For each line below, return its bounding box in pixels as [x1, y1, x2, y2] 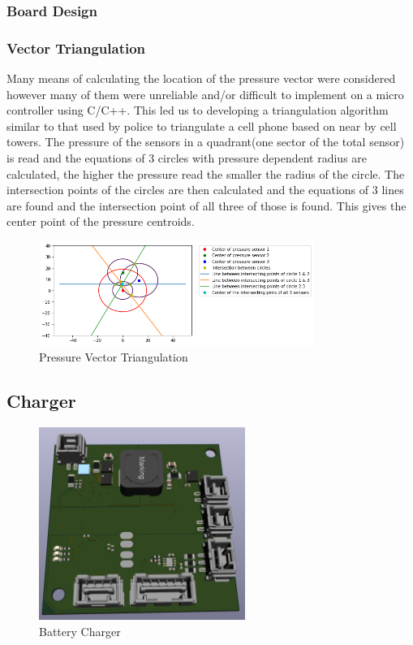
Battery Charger [39, 622, 121, 639]
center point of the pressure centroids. [6, 213, 195, 230]
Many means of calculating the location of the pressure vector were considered [6, 70, 396, 87]
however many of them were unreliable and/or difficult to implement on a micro [6, 85, 404, 102]
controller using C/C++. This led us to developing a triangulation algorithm [6, 102, 389, 119]
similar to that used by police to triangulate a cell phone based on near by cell [6, 117, 397, 134]
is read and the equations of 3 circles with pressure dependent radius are [6, 149, 368, 167]
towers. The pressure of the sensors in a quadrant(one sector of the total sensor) [6, 133, 405, 150]
